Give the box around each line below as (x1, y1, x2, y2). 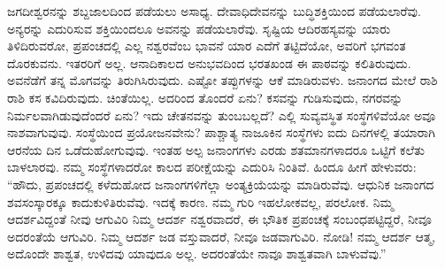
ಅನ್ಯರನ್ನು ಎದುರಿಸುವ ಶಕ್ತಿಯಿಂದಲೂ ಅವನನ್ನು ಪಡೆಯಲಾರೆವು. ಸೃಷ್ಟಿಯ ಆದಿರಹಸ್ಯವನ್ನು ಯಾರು (7, 19, 391, 37)
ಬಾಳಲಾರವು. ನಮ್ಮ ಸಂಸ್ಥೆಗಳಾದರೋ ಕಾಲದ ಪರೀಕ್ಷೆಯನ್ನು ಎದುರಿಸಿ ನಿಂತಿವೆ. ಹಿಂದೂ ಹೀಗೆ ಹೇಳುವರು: (7, 158, 417, 176)
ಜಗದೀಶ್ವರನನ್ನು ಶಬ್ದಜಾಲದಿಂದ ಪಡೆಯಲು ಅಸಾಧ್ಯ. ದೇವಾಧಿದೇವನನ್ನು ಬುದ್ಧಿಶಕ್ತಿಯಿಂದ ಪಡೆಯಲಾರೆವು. (7, 2, 421, 19)
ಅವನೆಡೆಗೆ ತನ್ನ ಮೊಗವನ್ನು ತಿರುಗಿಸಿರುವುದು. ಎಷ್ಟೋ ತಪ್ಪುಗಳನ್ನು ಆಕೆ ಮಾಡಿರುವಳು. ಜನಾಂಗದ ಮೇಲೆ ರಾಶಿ (7, 71, 438, 89)
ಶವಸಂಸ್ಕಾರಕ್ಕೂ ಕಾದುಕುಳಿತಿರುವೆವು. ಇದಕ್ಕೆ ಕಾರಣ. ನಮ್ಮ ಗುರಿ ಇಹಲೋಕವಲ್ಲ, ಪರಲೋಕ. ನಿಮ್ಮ (7, 192, 394, 211)
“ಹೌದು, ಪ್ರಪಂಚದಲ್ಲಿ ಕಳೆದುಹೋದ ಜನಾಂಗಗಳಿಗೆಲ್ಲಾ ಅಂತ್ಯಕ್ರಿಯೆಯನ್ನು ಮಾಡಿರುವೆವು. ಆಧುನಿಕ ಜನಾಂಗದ (7, 174, 434, 193)
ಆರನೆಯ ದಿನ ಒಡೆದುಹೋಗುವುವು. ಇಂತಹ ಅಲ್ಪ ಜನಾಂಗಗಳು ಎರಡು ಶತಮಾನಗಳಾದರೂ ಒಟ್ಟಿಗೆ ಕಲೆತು (7, 140, 425, 158)
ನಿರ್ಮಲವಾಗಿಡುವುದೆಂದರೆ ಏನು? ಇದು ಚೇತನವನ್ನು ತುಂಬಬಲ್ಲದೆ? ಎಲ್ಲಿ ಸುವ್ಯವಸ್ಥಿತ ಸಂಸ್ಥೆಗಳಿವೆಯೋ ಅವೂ (7, 105, 436, 124)
